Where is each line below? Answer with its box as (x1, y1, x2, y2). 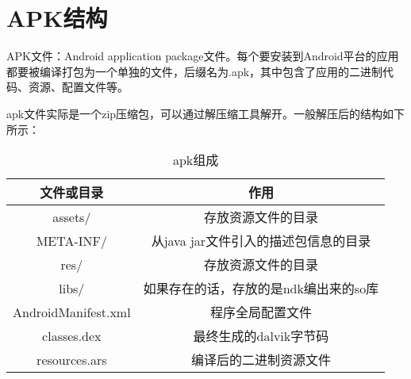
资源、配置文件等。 (28, 78, 129, 95)
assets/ (52, 207, 91, 226)
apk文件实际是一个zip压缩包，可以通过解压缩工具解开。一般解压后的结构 (6, 105, 383, 121)
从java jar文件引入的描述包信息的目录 (151, 232, 371, 251)
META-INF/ (36, 231, 107, 250)
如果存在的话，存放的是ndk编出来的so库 (143, 279, 379, 298)
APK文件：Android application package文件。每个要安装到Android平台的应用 (6, 48, 399, 64)
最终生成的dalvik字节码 (193, 327, 329, 346)
